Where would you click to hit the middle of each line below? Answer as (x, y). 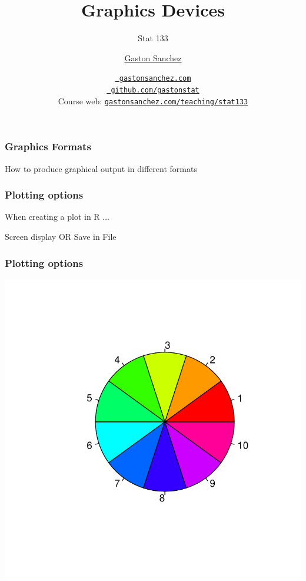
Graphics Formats (48, 146)
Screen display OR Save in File (61, 236)
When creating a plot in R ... (57, 217)
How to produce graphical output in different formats (101, 168)
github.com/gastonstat (155, 90)
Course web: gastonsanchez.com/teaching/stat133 (153, 100)
